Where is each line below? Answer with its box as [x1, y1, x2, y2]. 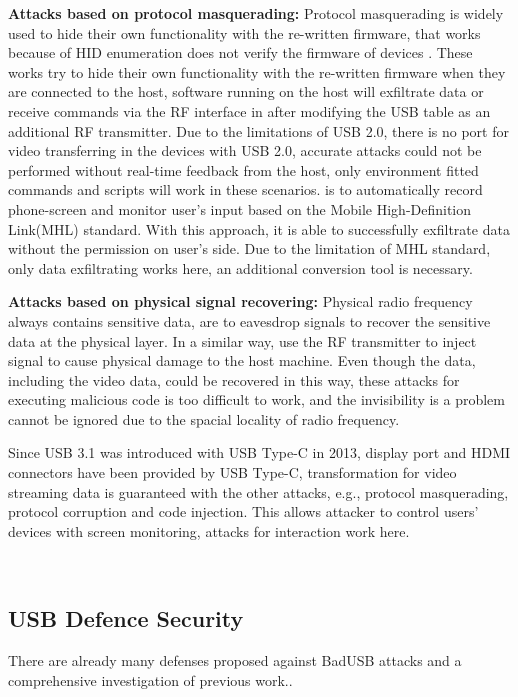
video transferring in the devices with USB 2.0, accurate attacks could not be [8, 140, 482, 161]
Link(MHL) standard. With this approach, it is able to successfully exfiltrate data [8, 218, 510, 239]
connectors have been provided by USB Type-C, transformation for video [8, 462, 457, 483]
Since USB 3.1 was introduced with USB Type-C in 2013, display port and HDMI [8, 442, 511, 463]
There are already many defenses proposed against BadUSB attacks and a [8, 650, 462, 671]
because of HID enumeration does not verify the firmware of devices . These [8, 42, 473, 63]
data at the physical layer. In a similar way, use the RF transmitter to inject [8, 330, 477, 351]
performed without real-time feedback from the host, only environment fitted [8, 159, 479, 180]
